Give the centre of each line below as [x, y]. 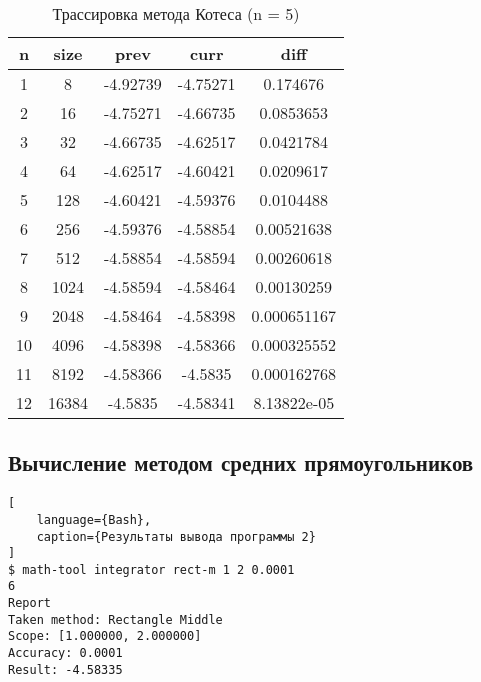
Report [29, 603]
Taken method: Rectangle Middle [115, 619]
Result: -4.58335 [65, 669]
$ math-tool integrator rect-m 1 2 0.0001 [151, 569]
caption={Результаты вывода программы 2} [176, 536]
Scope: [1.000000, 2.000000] [105, 636]
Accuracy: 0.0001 [65, 653]
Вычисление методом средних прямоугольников [241, 462]
